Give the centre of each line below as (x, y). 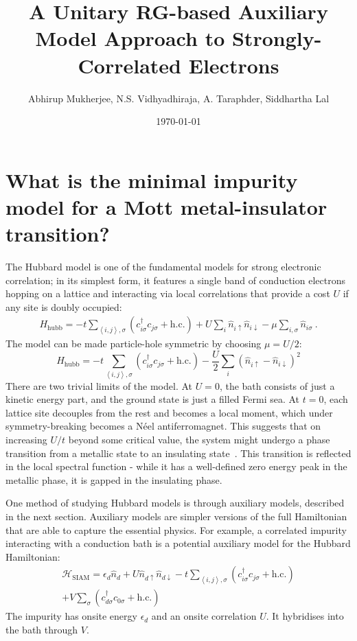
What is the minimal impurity (152, 179)
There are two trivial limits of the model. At (99, 385)
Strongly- (277, 38)
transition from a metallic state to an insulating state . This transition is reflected (178, 453)
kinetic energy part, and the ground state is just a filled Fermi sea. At (153, 399)
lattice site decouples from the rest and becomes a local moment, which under (169, 412)
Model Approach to (130, 38)
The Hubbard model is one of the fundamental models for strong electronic (163, 266)
